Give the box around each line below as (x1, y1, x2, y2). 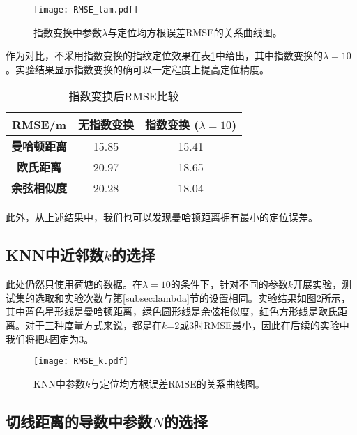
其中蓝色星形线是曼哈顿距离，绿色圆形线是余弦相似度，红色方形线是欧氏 (6, 304, 337, 319)
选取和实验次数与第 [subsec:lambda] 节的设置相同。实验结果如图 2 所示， (34, 290, 351, 305)
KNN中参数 (33, 376, 85, 390)
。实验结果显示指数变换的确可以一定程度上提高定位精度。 (6, 61, 269, 76)
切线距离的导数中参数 (6, 410, 152, 432)
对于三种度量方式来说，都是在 (24, 318, 162, 333)
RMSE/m (11, 116, 67, 132)
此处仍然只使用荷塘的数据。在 (6, 277, 142, 291)
